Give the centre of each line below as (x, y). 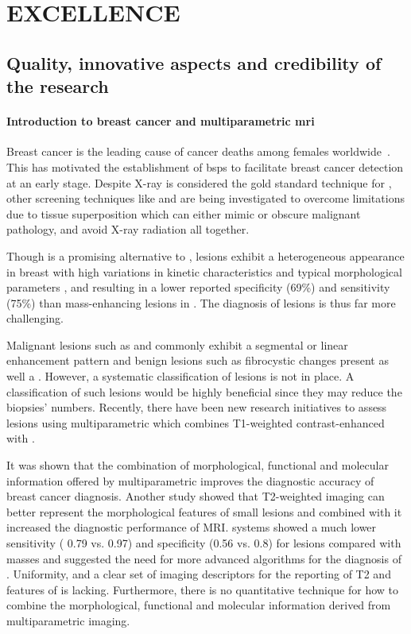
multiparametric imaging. (68, 620)
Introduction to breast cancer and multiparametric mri (161, 121)
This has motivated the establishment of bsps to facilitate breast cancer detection (205, 166)
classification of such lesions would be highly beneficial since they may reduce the (204, 391)
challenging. (35, 318)
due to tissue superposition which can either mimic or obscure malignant (184, 213)
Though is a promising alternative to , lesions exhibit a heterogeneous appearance (205, 255)
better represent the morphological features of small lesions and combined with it (204, 511)
